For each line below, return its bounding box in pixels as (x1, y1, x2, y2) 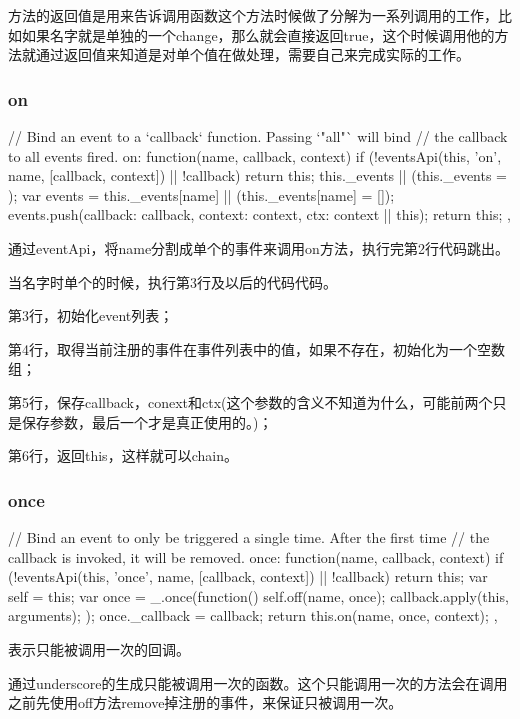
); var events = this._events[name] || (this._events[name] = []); (8, 184, 395, 205)
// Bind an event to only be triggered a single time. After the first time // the (8, 526, 490, 547)
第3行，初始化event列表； (8, 305, 174, 326)
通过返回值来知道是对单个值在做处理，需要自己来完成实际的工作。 (35, 44, 470, 65)
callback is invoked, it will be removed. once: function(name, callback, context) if (8, 546, 504, 567)
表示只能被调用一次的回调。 (8, 638, 190, 659)
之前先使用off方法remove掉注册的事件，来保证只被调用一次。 (8, 692, 403, 713)
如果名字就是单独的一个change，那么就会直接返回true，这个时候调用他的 (21, 24, 495, 45)
